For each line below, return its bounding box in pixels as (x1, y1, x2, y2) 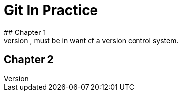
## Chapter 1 (4, 28, 46, 36)
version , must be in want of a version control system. (4, 36, 179, 45)
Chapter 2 (4, 53, 54, 66)
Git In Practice (4, 2, 98, 19)
